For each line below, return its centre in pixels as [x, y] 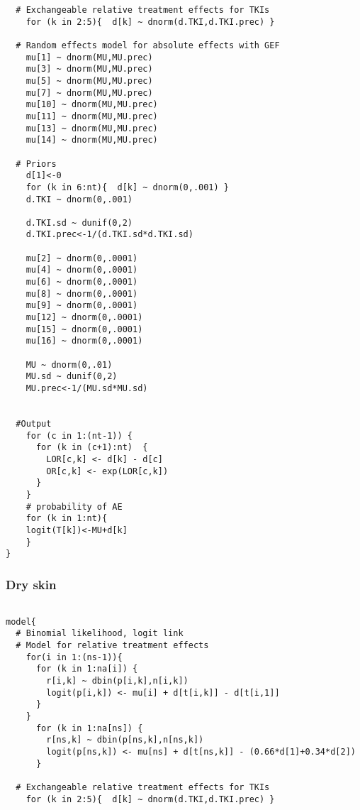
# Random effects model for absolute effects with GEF [148, 45]
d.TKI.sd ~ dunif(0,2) [79, 223]
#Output [34, 423]
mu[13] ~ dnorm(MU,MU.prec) [92, 128]
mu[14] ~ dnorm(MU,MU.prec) [92, 140]
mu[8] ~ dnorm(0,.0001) [82, 294]
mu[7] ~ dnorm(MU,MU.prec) [89, 93]
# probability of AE [74, 507]
